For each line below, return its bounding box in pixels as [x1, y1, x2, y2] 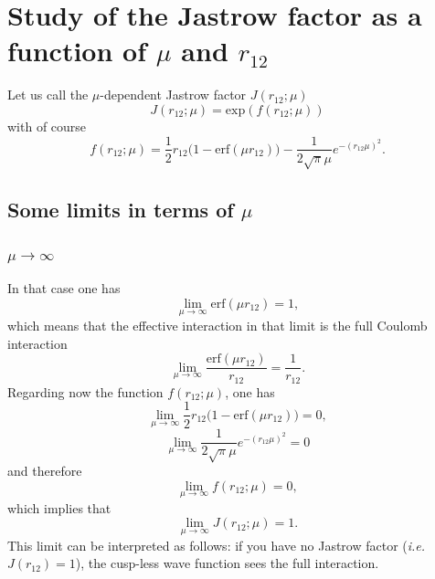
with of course [7, 116, 87, 135]
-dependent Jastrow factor [100, 85, 247, 104]
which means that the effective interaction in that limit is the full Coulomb [7, 316, 428, 335]
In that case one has [7, 279, 121, 298]
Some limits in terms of [7, 195, 234, 223]
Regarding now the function [7, 382, 164, 401]
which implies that [7, 498, 111, 517]
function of [7, 32, 147, 69]
